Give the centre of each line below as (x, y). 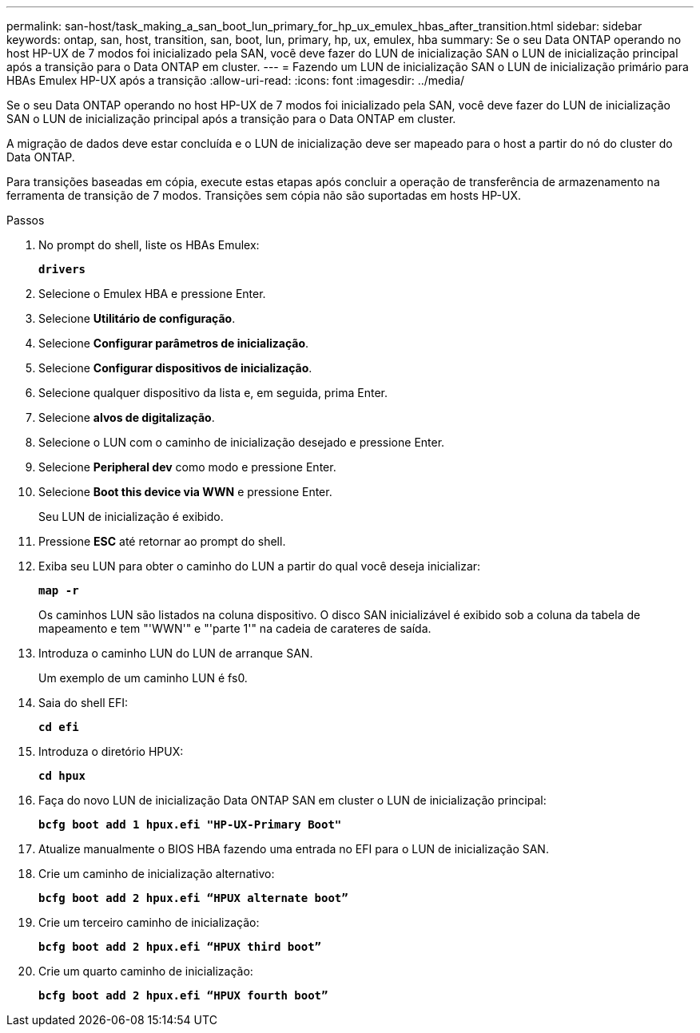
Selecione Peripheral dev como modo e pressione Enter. (187, 467)
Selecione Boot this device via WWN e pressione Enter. (185, 492)
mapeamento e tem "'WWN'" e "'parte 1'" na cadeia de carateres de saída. (235, 628)
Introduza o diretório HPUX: (111, 751)
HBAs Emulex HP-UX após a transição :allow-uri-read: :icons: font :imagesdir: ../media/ (236, 80)
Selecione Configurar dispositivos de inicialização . (175, 368)
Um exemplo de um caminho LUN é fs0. (143, 678)
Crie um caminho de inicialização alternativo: (157, 874)
